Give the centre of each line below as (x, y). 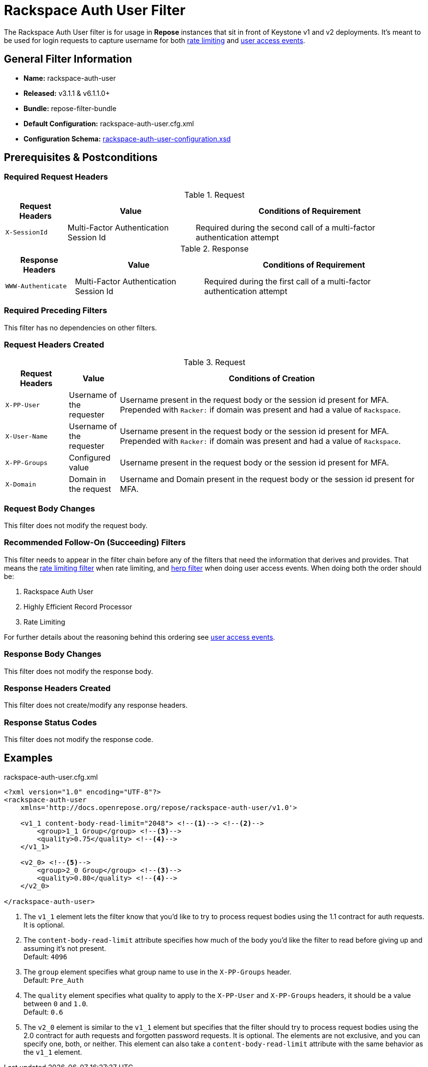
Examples (28, 758)
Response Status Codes (50, 722)
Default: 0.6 (43, 1012)
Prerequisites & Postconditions (81, 158)
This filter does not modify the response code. (79, 740)
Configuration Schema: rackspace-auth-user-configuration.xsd (127, 139)
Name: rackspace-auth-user (70, 78)
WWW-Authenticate (36, 286)
